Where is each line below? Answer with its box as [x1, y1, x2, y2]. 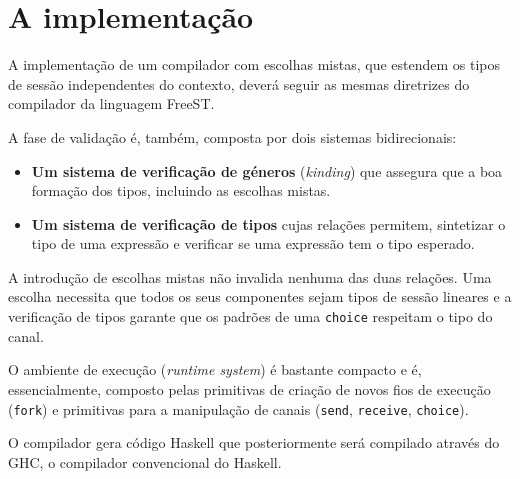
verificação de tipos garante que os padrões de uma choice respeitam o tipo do [8, 306, 493, 327]
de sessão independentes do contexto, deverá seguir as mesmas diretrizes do [8, 73, 470, 94]
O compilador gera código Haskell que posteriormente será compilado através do [8, 432, 500, 453]
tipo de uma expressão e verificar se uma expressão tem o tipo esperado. [31, 233, 475, 254]
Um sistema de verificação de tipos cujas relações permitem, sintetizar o [31, 213, 506, 234]
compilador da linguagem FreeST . [8, 93, 215, 114]
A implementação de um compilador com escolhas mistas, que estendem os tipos [8, 54, 501, 75]
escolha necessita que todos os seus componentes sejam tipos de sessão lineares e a [8, 286, 512, 307]
